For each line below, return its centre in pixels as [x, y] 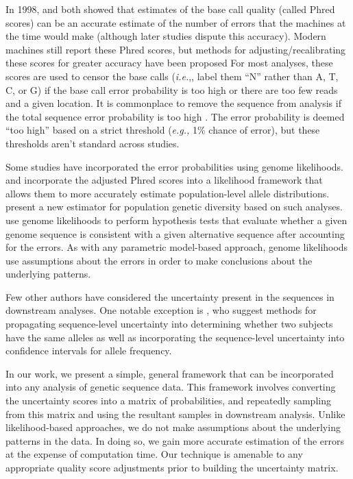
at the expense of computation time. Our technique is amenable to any [154, 454]
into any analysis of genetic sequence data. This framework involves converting [171, 387]
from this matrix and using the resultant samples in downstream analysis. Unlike [175, 414]
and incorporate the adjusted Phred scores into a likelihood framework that [164, 180]
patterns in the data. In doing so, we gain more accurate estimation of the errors [175, 440]
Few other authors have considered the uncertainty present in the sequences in [170, 296]
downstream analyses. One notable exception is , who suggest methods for [161, 310]
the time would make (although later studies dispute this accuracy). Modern [166, 36]
